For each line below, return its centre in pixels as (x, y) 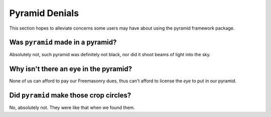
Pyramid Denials (44, 13)
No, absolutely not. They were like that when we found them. (72, 107)
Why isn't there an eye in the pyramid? (71, 69)
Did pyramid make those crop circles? (70, 95)
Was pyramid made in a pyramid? (63, 42)
